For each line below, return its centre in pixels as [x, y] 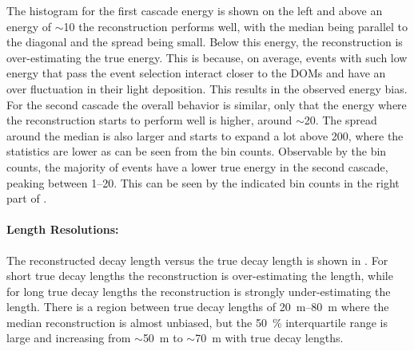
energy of [29, 26]
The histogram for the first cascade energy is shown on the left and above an [195, 10]
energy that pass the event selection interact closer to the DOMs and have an [196, 73]
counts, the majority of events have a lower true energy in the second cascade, [197, 166]
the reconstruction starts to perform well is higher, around [149, 120]
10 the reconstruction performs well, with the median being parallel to [236, 26]
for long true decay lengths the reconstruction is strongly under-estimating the [199, 291]
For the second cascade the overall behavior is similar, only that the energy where [207, 104]
